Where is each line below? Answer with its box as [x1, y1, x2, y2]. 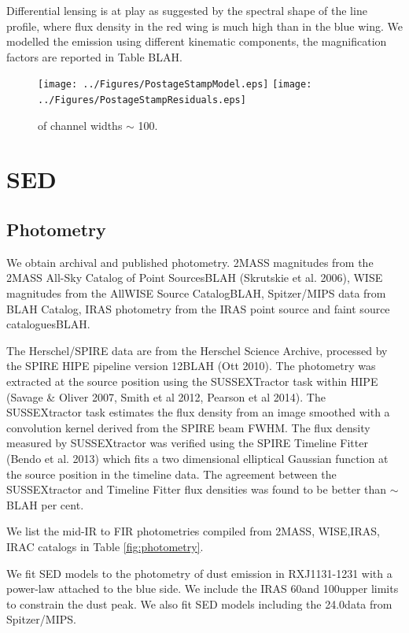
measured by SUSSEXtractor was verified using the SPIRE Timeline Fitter [6, 435, 368, 451]
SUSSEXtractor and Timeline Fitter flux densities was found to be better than [6, 481, 387, 498]
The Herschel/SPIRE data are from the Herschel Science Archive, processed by [6, 342, 388, 358]
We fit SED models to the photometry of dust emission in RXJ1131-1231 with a [6, 565, 392, 581]
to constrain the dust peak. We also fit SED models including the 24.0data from [6, 595, 392, 612]
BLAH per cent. [6, 496, 84, 513]
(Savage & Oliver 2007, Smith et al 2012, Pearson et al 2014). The [6, 388, 326, 405]
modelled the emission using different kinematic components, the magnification [6, 33, 387, 50]
